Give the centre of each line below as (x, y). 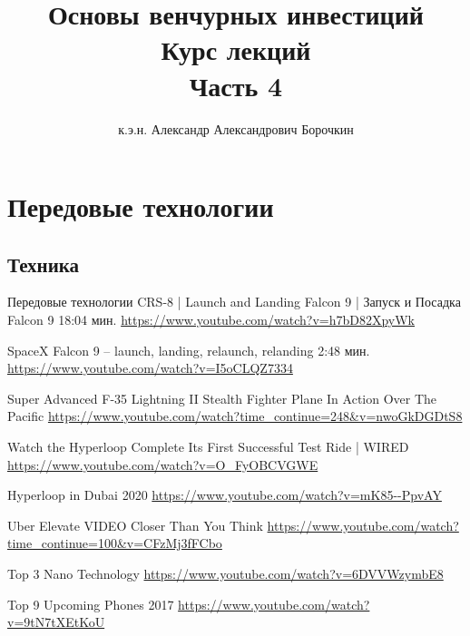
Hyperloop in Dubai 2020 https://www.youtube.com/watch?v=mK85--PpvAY (225, 495)
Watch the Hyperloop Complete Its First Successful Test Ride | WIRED (208, 447)
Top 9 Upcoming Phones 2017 (91, 604)
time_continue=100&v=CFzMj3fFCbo (115, 543)
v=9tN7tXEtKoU (56, 622)
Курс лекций (236, 49)
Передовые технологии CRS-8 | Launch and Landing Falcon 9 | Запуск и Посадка (234, 302)
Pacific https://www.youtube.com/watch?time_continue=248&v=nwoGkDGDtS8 (235, 416)
